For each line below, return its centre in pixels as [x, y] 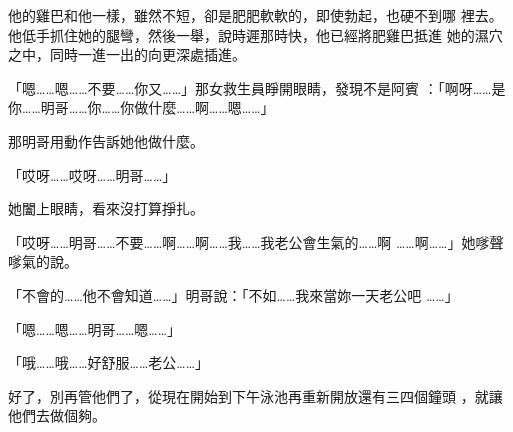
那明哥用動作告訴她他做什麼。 [106, 140]
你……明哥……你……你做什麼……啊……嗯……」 [141, 107]
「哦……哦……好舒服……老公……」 [109, 362]
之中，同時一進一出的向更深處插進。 [127, 54]
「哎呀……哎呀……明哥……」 [92, 174]
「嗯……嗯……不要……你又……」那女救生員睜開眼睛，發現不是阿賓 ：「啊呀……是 [257, 87]
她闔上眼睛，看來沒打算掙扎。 [106, 208]
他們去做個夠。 [57, 415]
